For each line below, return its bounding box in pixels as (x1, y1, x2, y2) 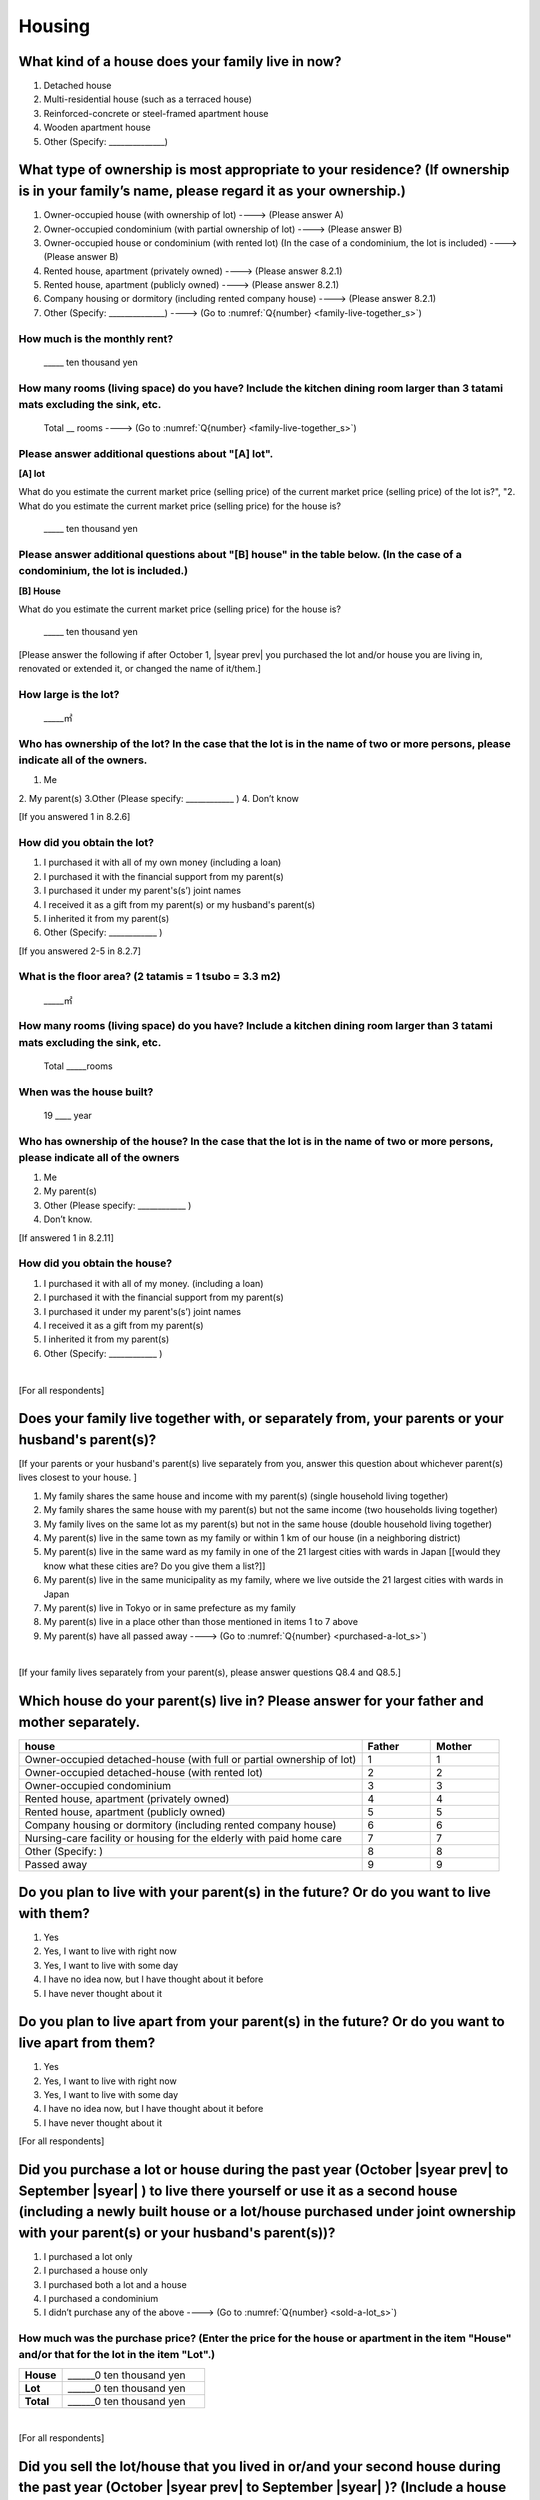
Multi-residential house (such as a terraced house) (43, 93, 252, 105)
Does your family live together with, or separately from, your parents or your (18, 1410, 504, 1427)
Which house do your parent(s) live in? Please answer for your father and (18, 1693, 484, 1710)
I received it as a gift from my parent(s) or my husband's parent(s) (43, 898, 316, 910)
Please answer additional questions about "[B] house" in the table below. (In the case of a (18, 548, 462, 562)
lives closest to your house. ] (18, 1471, 137, 1484)
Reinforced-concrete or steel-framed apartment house (43, 107, 269, 119)
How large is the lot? (18, 687, 120, 701)
